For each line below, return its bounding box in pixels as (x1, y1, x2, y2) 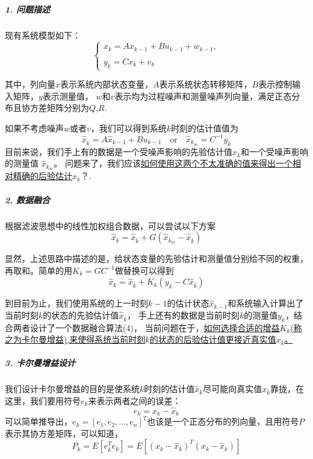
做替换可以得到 (114, 264, 174, 276)
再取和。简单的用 (5, 264, 72, 276)
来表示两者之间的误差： (88, 394, 181, 407)
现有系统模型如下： (5, 28, 81, 41)
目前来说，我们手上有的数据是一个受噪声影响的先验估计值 (5, 145, 232, 157)
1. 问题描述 (5, 2, 51, 15)
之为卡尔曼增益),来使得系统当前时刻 (5, 333, 146, 346)
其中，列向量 (5, 78, 55, 90)
